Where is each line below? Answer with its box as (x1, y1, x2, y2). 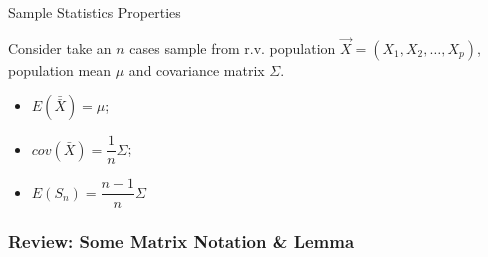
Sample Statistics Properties (8, 2, 181, 22)
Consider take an (8, 37, 112, 58)
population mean (8, 59, 112, 80)
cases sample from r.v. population (129, 37, 336, 58)
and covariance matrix (128, 59, 265, 80)
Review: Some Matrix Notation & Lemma (8, 229, 355, 254)
